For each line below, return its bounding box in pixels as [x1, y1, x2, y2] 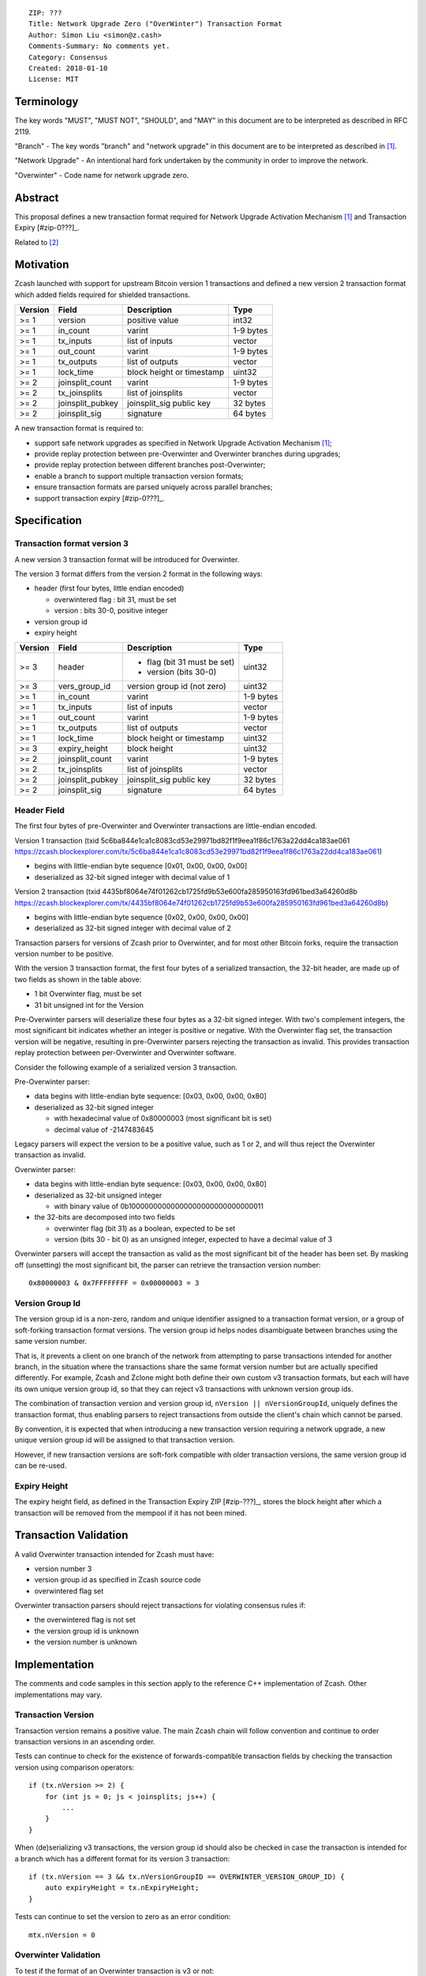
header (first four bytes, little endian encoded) [34, 583, 185, 593]
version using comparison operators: [14, 1763, 135, 1772]
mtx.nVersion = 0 [28, 1930, 95, 1940]
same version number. [14, 1337, 88, 1346]
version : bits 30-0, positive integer [54, 605, 169, 616]
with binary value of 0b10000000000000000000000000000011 [54, 1201, 264, 1211]
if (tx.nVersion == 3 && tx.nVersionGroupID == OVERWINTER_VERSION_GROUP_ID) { [28, 1872, 345, 1881]
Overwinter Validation [14, 1949, 101, 1960]
